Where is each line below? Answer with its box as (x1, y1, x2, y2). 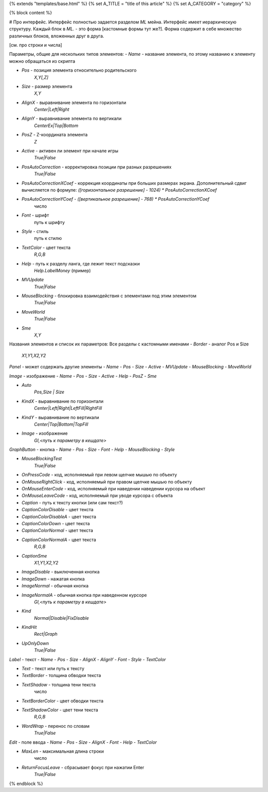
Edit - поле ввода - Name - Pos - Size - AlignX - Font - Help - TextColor (9, 739, 157, 745)
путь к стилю (34, 235, 62, 241)
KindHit (21, 624, 37, 630)
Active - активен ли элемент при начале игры (21, 148, 119, 154)
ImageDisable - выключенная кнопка (21, 569, 100, 575)
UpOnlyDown (21, 640, 49, 646)
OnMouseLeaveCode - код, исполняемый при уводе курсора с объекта (21, 493, 173, 499)
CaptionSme (21, 553, 47, 559)
